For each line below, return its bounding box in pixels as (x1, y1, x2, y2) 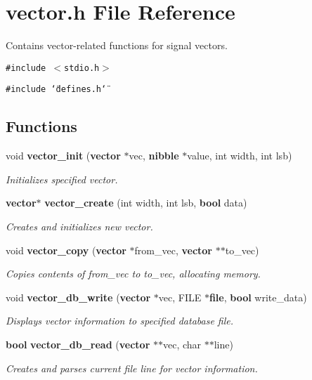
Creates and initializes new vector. (6, 219, 153, 234)
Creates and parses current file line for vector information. (6, 360, 258, 375)
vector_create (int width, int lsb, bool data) (44, 195, 247, 210)
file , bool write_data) (209, 289, 307, 304)
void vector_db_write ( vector (6, 289, 151, 304)
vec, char (162, 336, 202, 351)
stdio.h (64, 63, 100, 73)
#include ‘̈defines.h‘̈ (6, 84, 107, 95)
